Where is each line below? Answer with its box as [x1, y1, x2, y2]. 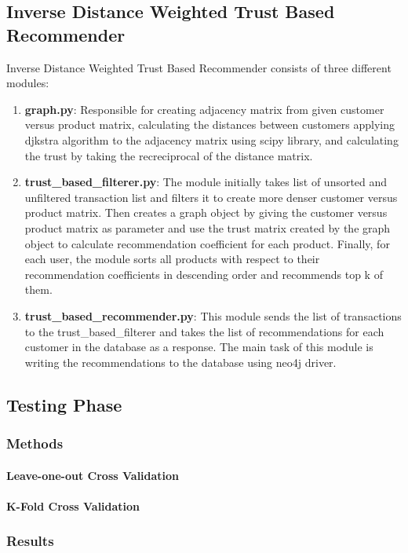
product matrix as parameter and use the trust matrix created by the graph [24, 219, 391, 236]
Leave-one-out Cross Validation [6, 467, 180, 483]
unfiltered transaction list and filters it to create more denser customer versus [24, 189, 398, 205]
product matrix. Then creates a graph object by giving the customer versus [24, 204, 388, 221]
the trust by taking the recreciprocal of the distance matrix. [24, 147, 313, 163]
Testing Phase [6, 392, 122, 416]
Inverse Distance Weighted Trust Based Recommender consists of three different [6, 59, 392, 75]
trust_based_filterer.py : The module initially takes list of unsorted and [24, 174, 388, 190]
